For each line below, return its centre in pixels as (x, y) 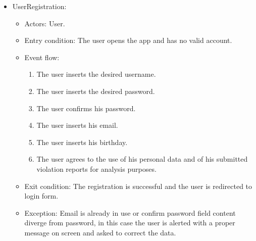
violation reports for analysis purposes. (96, 168)
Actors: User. (45, 23)
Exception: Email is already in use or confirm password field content (130, 212)
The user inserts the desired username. (96, 74)
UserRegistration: (39, 6)
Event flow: (42, 57)
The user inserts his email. (77, 125)
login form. (41, 196)
